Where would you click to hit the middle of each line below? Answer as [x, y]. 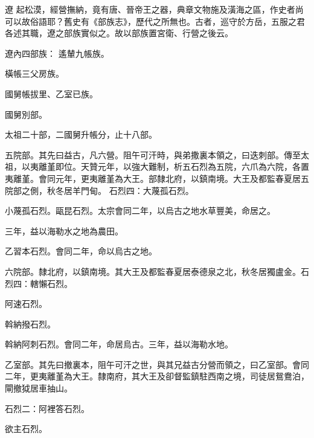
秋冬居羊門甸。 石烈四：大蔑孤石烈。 [120, 190]
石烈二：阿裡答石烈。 [47, 408]
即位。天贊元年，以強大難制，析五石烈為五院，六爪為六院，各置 [182, 166]
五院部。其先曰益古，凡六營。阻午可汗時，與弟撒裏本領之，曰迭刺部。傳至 [153, 154]
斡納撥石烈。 [30, 324]
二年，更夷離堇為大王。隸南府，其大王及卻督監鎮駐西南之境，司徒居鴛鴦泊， [157, 376]
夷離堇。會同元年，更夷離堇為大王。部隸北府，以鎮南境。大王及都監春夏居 [153, 178]
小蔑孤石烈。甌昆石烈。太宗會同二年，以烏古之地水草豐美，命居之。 [140, 211]
